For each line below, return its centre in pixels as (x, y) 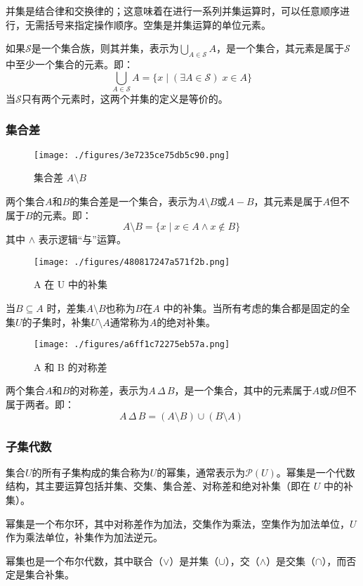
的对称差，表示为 (109, 390)
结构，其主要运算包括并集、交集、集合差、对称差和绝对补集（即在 (158, 486)
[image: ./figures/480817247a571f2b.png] (132, 262)
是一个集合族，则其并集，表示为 (105, 48)
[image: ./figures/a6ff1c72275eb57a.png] (132, 345)
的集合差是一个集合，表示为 (134, 201)
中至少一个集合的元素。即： (70, 64)
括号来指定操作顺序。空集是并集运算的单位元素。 (158, 24)
